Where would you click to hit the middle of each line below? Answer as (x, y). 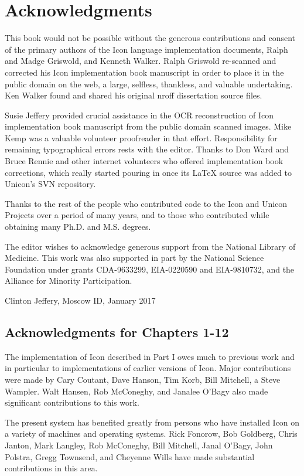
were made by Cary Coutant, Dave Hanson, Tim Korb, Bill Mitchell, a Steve (143, 379)
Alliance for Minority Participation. (69, 280)
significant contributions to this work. (72, 402)
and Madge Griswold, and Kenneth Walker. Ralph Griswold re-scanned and (141, 61)
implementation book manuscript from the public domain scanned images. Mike (148, 126)
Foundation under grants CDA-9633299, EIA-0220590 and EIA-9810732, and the (150, 269)
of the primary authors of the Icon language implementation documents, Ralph (146, 49)
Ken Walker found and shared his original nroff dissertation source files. (134, 95)
